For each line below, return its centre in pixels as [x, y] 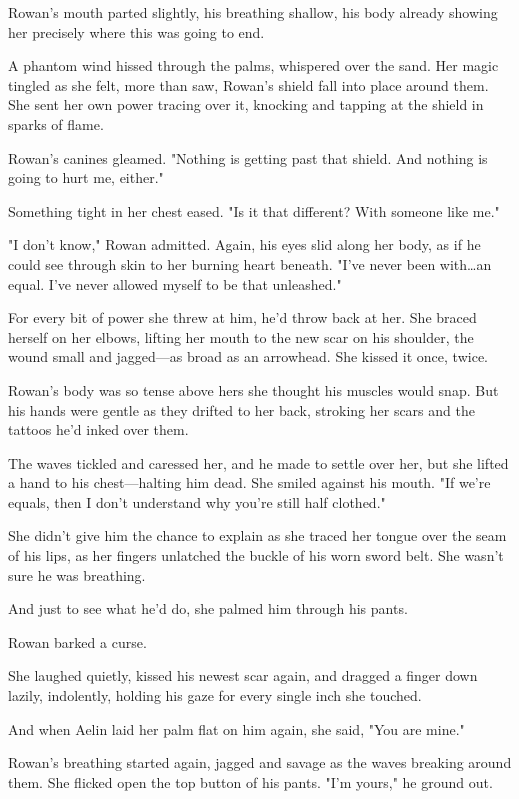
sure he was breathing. [77, 574]
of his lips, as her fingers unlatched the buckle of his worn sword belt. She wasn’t [256, 555]
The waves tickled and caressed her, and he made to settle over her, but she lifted [258, 462]
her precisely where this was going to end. [136, 31]
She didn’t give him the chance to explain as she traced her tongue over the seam [257, 535]
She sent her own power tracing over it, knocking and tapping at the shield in [246, 104]
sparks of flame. [56, 123]
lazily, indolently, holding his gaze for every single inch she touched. [215, 695]
